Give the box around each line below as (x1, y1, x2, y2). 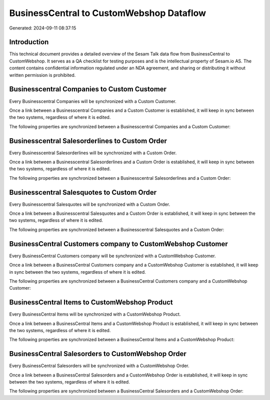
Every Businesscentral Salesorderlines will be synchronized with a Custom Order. (9, 150, 177, 156)
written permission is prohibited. (9, 72, 76, 78)
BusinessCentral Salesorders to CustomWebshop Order (9, 350, 187, 358)
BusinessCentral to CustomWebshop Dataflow (9, 7, 206, 18)
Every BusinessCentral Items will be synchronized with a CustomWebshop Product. (9, 311, 181, 317)
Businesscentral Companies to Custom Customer (9, 85, 167, 93)
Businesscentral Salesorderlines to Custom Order (9, 136, 167, 145)
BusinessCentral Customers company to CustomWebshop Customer (9, 240, 228, 248)
